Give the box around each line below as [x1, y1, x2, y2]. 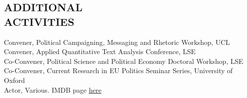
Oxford [4, 75, 25, 85]
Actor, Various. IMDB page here [4, 84, 101, 95]
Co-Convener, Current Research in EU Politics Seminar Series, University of [4, 65, 233, 76]
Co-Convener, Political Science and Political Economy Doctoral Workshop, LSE [4, 56, 244, 66]
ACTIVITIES [4, 14, 74, 29]
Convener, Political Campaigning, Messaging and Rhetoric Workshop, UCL [4, 37, 230, 47]
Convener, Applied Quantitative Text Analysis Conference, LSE [4, 46, 196, 57]
